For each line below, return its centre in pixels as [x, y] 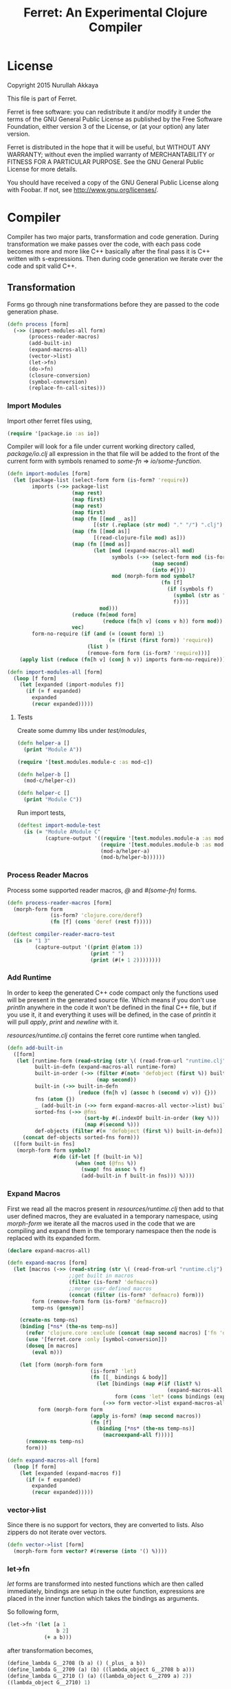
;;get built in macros [101, 1276]
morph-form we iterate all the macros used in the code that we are [101, 1223]
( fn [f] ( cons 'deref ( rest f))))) [101, 922]
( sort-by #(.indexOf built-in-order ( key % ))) [152, 1118]
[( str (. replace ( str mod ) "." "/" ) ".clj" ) [158, 525]
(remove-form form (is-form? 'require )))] [149, 653]
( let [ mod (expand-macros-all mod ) [144, 550]
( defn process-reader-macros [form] [59, 903]
